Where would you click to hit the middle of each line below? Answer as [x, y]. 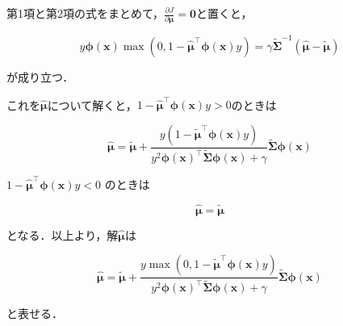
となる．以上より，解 [63, 234]
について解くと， [92, 104]
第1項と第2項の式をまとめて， [86, 13]
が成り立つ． [40, 77]
